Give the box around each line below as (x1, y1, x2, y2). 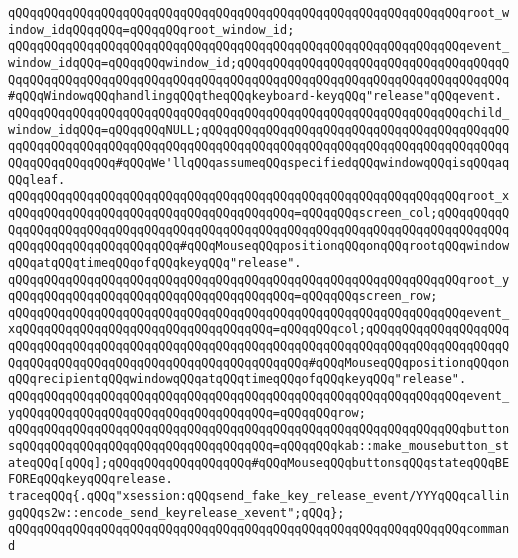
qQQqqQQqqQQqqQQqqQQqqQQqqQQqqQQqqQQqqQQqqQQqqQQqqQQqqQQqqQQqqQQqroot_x (8, 189, 510, 204)
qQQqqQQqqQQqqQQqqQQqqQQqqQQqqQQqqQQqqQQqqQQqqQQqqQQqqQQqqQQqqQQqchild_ (8, 105, 510, 120)
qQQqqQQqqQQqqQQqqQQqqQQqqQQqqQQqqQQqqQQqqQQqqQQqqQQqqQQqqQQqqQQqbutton (8, 422, 510, 437)
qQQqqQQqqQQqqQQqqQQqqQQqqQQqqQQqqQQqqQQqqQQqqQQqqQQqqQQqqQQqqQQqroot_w (8, 6, 510, 20)
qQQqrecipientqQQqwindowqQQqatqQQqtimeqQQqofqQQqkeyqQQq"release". (8, 372, 467, 387)
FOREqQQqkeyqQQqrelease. (8, 472, 173, 487)
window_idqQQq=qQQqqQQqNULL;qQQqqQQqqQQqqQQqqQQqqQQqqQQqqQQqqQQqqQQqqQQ (8, 122, 510, 137)
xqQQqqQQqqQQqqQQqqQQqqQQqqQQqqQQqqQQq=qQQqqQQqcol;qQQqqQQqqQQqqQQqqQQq (8, 322, 510, 337)
